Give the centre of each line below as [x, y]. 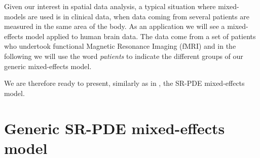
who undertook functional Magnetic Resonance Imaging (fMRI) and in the [120, 46]
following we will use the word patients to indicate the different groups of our [124, 56]
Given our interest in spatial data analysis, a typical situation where [110, 6]
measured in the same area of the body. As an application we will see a [115, 26]
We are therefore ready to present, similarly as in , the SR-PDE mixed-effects [124, 83]
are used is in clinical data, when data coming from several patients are [139, 16]
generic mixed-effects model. [48, 66]
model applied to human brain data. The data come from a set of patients [141, 36]
